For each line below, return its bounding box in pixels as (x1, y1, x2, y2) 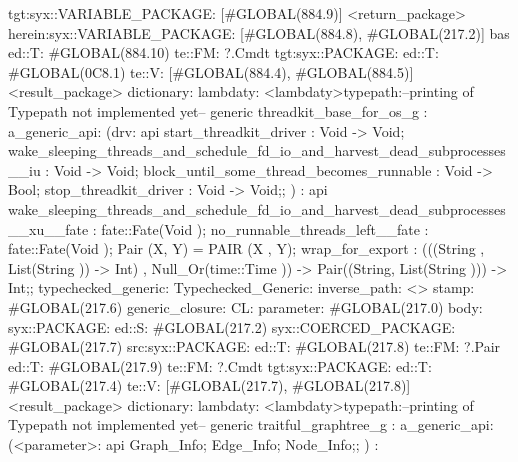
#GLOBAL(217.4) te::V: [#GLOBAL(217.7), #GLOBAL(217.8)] (8, 375, 411, 396)
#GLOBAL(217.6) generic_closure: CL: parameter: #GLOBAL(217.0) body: (8, 296, 483, 317)
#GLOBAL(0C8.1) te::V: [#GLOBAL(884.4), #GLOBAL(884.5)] (8, 61, 414, 82)
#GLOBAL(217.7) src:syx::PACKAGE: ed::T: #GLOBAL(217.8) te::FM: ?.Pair (8, 336, 501, 357)
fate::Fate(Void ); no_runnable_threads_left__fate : (101, 218, 429, 239)
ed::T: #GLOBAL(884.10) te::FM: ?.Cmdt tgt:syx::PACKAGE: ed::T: (8, 42, 439, 63)
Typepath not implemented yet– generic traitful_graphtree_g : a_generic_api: (8, 414, 494, 435)
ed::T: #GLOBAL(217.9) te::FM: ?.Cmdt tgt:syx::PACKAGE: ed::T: (8, 355, 432, 376)
